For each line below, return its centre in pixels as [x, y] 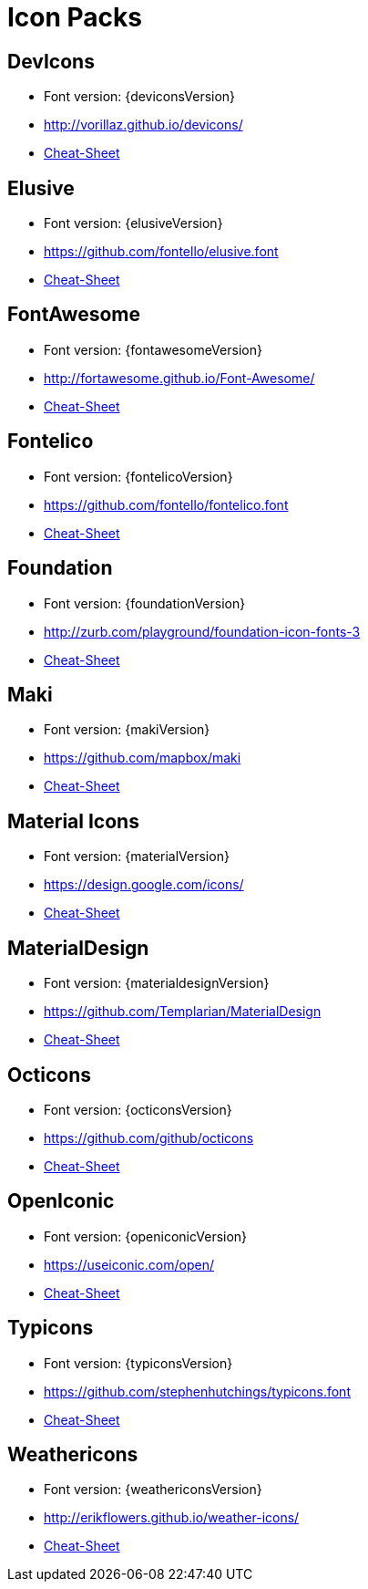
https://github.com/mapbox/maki [143, 758]
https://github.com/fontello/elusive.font [161, 252]
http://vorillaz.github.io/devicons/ [143, 125]
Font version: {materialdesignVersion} [157, 983]
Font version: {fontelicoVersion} [138, 476]
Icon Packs [75, 17]
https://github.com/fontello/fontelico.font [166, 504]
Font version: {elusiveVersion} [133, 223]
